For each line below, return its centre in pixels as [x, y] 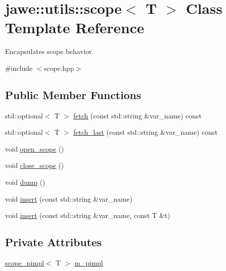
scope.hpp [59, 68]
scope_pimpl [25, 263]
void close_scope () [35, 165]
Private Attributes [53, 242]
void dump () [25, 182]
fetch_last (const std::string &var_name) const [145, 132]
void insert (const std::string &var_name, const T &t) [88, 215]
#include [19, 68]
